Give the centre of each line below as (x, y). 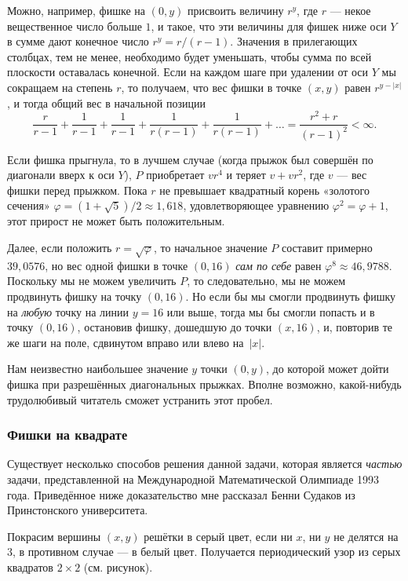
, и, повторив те (355, 327)
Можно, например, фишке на (76, 10)
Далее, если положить (60, 248)
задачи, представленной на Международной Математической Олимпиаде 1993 (193, 479)
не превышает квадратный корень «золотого (264, 190)
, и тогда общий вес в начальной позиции (107, 102)
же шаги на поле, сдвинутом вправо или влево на (126, 342)
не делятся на (366, 536)
